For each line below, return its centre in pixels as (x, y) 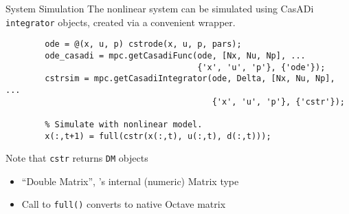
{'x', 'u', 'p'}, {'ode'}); (261, 67)
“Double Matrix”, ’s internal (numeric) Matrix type (130, 181)
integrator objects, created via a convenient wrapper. (121, 22)
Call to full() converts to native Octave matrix (124, 204)
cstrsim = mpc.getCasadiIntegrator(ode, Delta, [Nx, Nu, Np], (190, 79)
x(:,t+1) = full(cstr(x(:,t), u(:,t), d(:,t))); (158, 136)
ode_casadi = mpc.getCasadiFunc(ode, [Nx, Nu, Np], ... (175, 55)
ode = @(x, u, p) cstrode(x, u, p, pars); (143, 44)
